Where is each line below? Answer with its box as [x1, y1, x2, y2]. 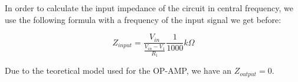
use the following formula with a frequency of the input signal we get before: [5, 13, 281, 25]
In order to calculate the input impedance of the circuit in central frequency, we [5, 2, 294, 14]
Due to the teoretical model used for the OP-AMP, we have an [5, 64, 232, 77]
